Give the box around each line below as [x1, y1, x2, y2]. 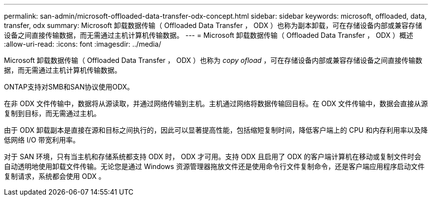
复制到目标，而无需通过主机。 [4, 109, 101, 117]
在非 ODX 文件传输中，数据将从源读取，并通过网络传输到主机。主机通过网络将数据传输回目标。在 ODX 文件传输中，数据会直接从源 [4, 99, 428, 108]
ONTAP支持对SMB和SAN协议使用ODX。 [4, 83, 134, 91]
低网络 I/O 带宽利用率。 [4, 136, 80, 144]
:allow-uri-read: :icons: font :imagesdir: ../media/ [4, 40, 161, 48]
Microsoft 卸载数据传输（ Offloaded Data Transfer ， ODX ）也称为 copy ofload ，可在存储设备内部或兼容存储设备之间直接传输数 [4, 56, 423, 64]
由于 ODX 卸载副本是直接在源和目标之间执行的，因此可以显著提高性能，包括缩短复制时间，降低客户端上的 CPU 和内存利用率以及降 [4, 126, 428, 134]
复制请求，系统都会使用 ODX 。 [4, 172, 106, 180]
